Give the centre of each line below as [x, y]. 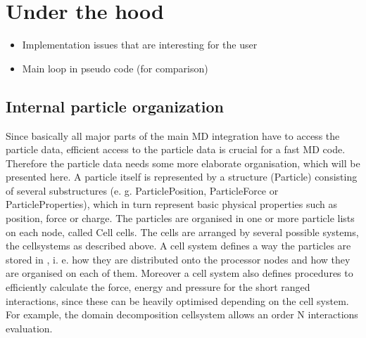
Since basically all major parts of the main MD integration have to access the [173, 135]
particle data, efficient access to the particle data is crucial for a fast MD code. [176, 149]
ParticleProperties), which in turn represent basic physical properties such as [172, 204]
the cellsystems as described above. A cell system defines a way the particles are [178, 246]
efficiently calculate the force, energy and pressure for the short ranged [158, 287]
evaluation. [29, 328]
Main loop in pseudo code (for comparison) [115, 68]
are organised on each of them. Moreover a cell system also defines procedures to [179, 273]
